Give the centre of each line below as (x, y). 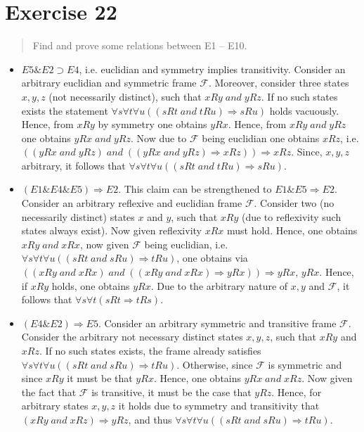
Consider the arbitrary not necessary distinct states (132, 337)
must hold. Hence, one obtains (292, 230)
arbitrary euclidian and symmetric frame (109, 83)
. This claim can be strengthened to (195, 189)
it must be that (100, 378)
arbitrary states (55, 406)
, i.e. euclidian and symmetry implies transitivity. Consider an (212, 69)
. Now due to (158, 138)
